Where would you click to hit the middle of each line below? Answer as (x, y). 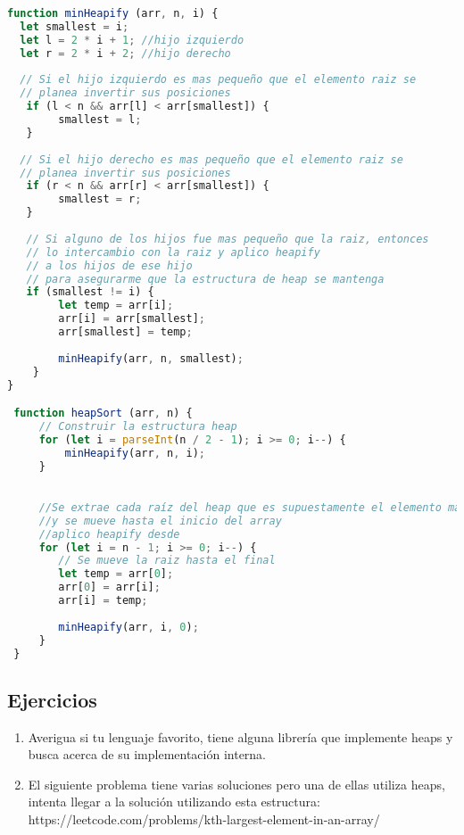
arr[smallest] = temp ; (125, 332)
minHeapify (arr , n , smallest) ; (151, 358)
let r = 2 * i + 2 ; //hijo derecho (125, 53)
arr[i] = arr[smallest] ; (132, 319)
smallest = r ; (100, 199)
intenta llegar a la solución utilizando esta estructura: (174, 802)
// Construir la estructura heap (138, 426)
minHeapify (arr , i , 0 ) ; (128, 627)
